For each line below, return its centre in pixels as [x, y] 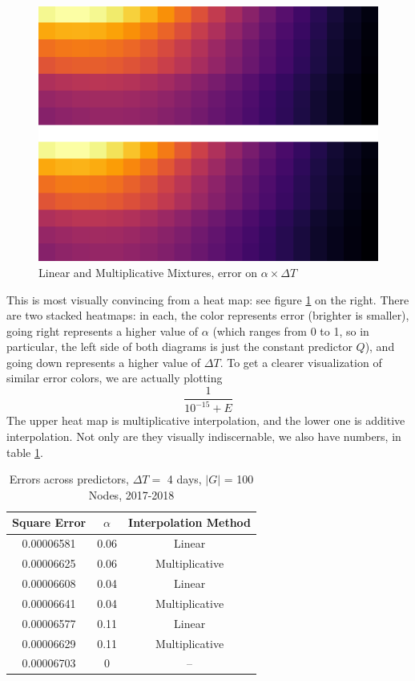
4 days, [184, 479]
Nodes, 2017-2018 [131, 494]
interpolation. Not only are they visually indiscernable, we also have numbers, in [204, 436]
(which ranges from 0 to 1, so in [291, 330]
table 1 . [25, 452]
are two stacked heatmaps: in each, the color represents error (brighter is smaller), [208, 315]
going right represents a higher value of [103, 330]
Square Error [49, 522]
